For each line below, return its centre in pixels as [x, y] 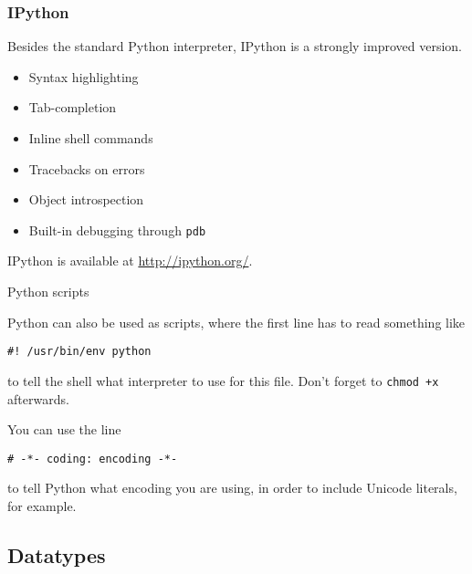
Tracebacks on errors [87, 168]
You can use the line [64, 429]
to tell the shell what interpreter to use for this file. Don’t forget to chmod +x [223, 380]
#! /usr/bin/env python [79, 352]
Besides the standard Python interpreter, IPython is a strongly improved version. [235, 46]
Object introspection [86, 199]
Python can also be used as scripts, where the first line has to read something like [236, 322]
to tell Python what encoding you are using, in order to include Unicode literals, [232, 488]
